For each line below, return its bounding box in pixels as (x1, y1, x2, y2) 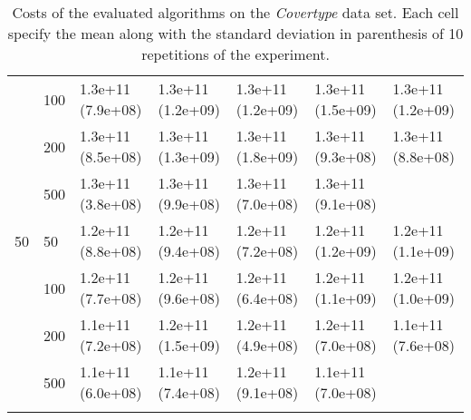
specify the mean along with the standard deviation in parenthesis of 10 (7, 23, 464, 44)
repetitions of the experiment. (141, 44, 330, 64)
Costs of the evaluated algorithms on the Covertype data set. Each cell (12, 2, 459, 23)
